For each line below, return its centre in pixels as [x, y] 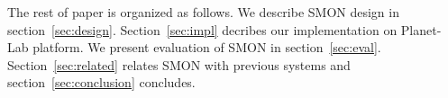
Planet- [421, 29]
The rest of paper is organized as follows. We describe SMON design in [203, 12]
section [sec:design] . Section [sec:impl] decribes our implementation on [202, 29]
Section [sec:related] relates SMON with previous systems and [179, 64]
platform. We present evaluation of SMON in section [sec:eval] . [207, 47]
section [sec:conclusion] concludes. [101, 82]
